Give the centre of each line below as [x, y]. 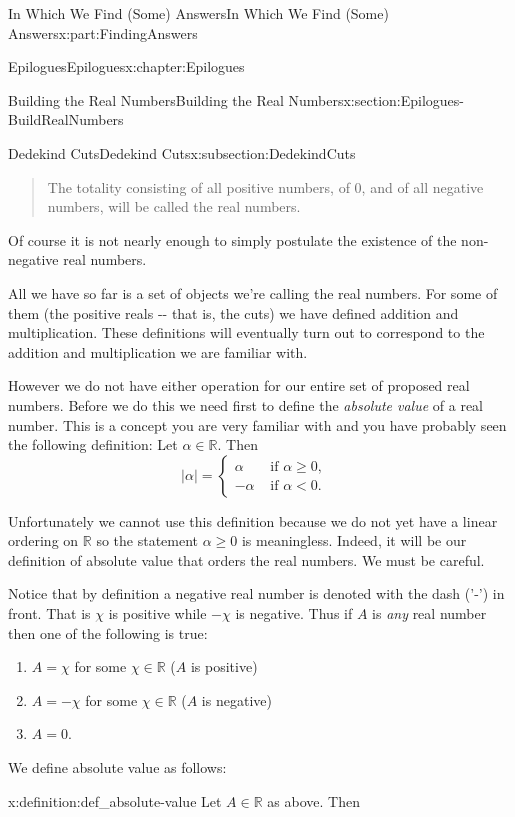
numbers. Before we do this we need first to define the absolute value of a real [246, 404]
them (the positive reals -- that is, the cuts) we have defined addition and [233, 312]
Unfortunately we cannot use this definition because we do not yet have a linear [253, 520]
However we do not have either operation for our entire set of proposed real [239, 385]
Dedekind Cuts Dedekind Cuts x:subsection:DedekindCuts [182, 152]
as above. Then [313, 800]
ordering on [43, 540]
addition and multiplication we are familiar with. [158, 351]
